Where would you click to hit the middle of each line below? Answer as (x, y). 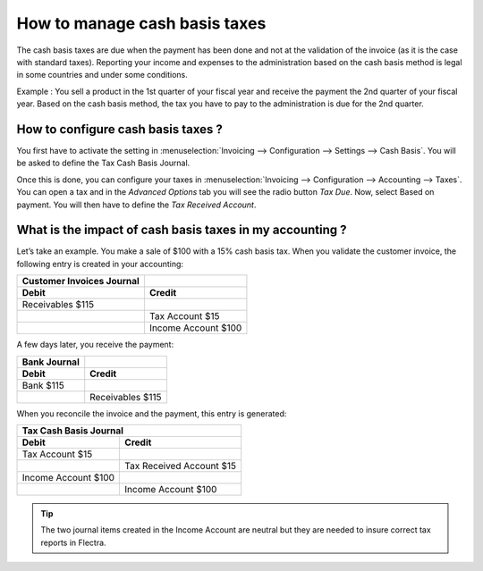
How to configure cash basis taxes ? (119, 129)
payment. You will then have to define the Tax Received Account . (136, 205)
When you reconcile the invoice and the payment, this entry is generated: (152, 413)
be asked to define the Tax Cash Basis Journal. (103, 163)
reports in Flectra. (73, 542)
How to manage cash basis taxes (141, 23)
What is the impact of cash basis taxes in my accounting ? (182, 230)
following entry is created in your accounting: (100, 264)
